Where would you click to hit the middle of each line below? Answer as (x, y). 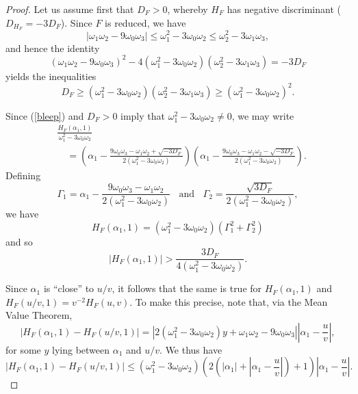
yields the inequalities (51, 76)
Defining (23, 175)
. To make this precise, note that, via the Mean (229, 301)
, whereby (188, 9)
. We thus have (191, 349)
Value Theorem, (39, 315)
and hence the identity (53, 48)
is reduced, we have (145, 22)
